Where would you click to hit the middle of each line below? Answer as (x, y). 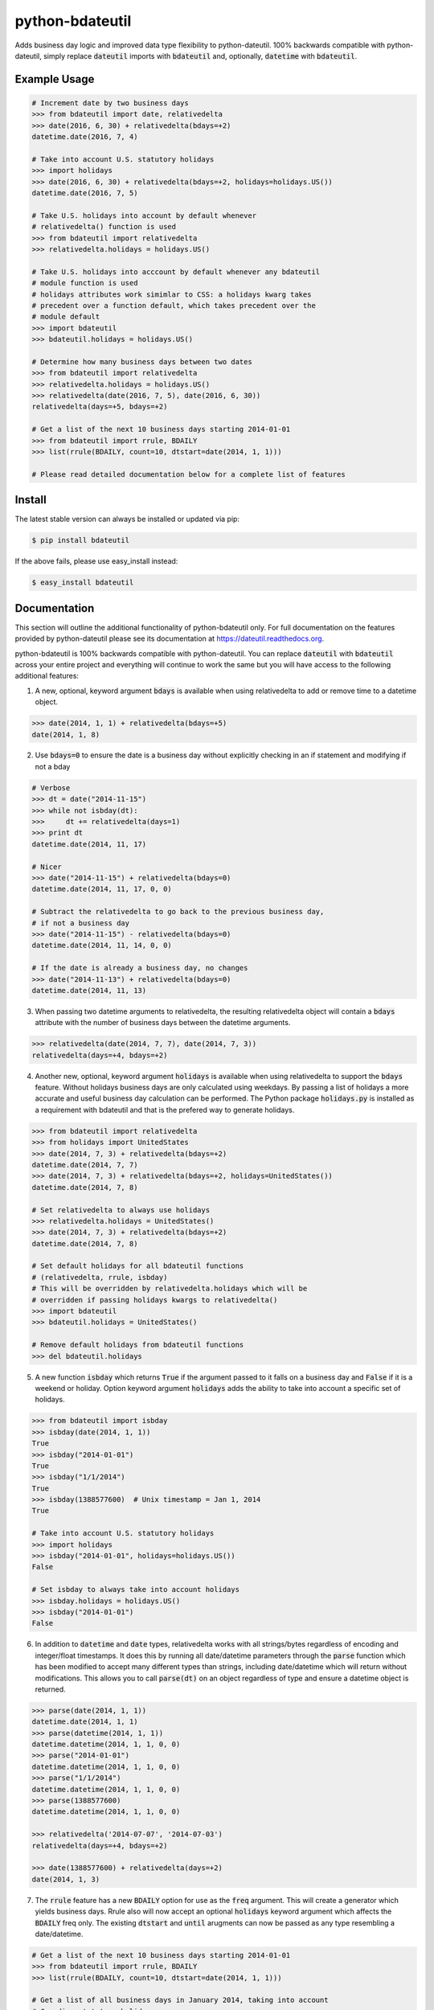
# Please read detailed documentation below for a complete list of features (188, 474)
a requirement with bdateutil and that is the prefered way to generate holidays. (165, 1110)
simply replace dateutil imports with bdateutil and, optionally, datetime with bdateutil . (200, 55)
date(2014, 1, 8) (66, 734)
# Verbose (51, 788)
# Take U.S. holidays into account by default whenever (144, 215)
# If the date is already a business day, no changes (140, 968)
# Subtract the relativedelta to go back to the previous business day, (178, 912)
